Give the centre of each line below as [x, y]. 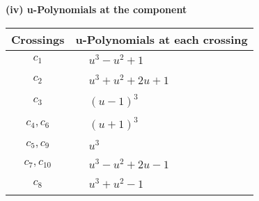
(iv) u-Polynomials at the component [96, 9]
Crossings [38, 39]
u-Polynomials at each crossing [162, 39]
